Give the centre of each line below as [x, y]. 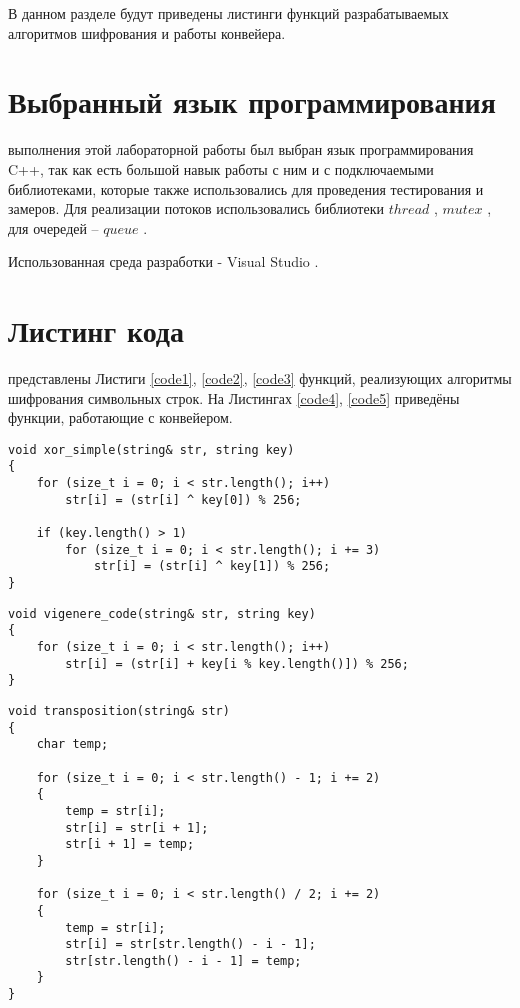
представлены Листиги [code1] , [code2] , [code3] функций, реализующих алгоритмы [260, 378]
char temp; [72, 744]
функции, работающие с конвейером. [120, 417]
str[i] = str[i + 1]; [137, 827]
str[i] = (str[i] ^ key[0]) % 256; [183, 499]
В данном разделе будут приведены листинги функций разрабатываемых [228, 13]
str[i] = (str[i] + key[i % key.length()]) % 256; [237, 663]
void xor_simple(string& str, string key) [151, 449]
